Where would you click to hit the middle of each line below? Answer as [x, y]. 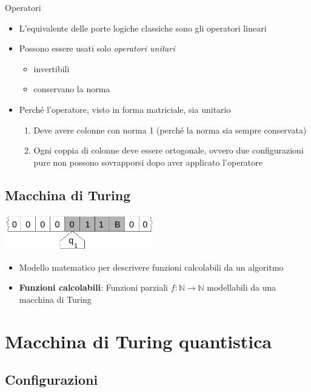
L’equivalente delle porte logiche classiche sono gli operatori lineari [143, 28]
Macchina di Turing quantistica [139, 341]
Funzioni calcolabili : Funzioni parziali [93, 287]
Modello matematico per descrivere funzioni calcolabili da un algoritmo [151, 267]
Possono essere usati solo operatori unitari [97, 48]
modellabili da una [242, 287]
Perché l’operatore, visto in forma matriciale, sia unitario [125, 109]
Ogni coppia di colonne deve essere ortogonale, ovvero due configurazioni [169, 150]
